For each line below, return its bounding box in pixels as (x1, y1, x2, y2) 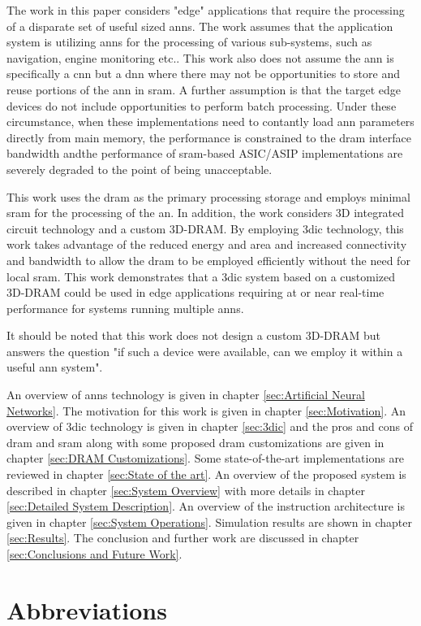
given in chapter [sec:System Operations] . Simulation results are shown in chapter (6, 513, 413, 530)
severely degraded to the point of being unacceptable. (6, 160, 273, 177)
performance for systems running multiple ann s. (6, 299, 244, 316)
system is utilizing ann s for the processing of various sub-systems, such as (6, 33, 372, 50)
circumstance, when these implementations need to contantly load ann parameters (6, 113, 415, 130)
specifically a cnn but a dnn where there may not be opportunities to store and (6, 65, 400, 82)
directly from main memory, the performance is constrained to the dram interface (6, 128, 412, 146)
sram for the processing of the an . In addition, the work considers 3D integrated (6, 204, 405, 221)
